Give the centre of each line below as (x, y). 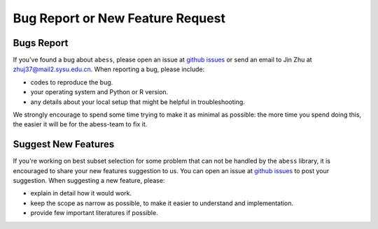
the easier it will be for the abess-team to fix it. (80, 124)
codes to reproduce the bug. (72, 82)
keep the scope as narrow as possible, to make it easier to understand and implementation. (162, 203)
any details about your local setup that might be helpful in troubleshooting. (138, 102)
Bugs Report (41, 43)
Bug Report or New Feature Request (119, 18)
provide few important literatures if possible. (94, 213)
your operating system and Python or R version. (99, 92)
